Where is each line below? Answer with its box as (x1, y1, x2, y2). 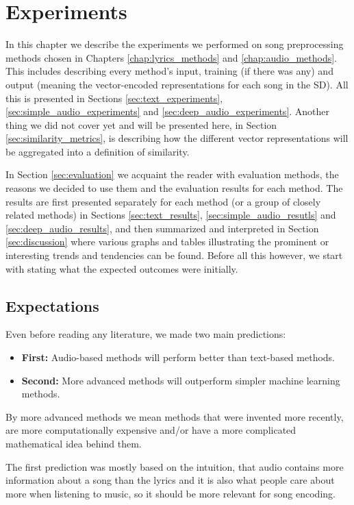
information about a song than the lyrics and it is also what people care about (5, 473, 335, 487)
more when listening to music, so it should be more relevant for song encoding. (5, 486, 336, 500)
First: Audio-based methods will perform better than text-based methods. (21, 350, 336, 365)
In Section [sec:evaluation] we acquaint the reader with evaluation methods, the (5, 167, 339, 182)
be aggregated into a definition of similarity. (5, 144, 190, 158)
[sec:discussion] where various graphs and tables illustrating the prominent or (5, 234, 329, 249)
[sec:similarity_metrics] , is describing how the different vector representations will (5, 131, 349, 145)
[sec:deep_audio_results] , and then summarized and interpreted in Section (5, 221, 319, 235)
